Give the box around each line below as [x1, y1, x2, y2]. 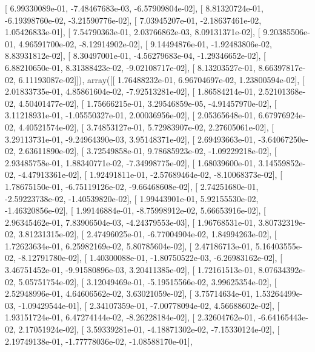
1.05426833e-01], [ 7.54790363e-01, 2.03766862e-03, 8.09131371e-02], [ [5, 25, 260, 38]
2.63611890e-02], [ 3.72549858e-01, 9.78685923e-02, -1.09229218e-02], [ [18, 144, 277, 157]
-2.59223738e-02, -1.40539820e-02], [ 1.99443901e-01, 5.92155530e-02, [5, 192, 259, 205]
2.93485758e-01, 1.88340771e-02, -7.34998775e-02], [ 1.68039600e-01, [5, 156, 256, 169]
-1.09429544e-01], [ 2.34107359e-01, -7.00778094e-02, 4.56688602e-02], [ [18, 299, 280, 311]
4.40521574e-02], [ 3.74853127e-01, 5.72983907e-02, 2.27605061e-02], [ [18, 120, 274, 133]
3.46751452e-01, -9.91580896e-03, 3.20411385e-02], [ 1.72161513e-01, [5, 263, 256, 276]
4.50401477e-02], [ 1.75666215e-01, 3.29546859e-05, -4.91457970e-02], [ [18, 96, 277, 109]
